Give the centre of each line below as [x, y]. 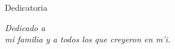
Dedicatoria [26, 7]
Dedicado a [25, 27]
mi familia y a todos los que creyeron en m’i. [88, 39]
